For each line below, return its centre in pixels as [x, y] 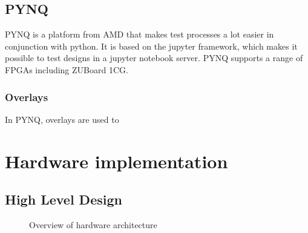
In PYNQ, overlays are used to [62, 119]
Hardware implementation [116, 161]
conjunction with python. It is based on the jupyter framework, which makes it [151, 46]
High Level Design [64, 199]
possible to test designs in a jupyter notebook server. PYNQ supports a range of [154, 58]
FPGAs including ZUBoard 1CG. [67, 69]
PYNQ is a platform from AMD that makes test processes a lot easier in [139, 34]
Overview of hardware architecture [93, 224]
